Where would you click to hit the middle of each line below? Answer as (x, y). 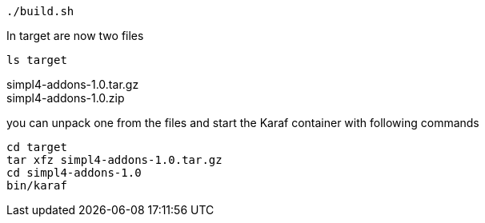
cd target (37, 147)
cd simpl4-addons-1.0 (74, 173)
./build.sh (40, 11)
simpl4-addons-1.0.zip (66, 98)
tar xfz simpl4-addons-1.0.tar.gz (114, 160)
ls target (37, 60)
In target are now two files (75, 36)
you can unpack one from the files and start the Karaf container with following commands (243, 123)
